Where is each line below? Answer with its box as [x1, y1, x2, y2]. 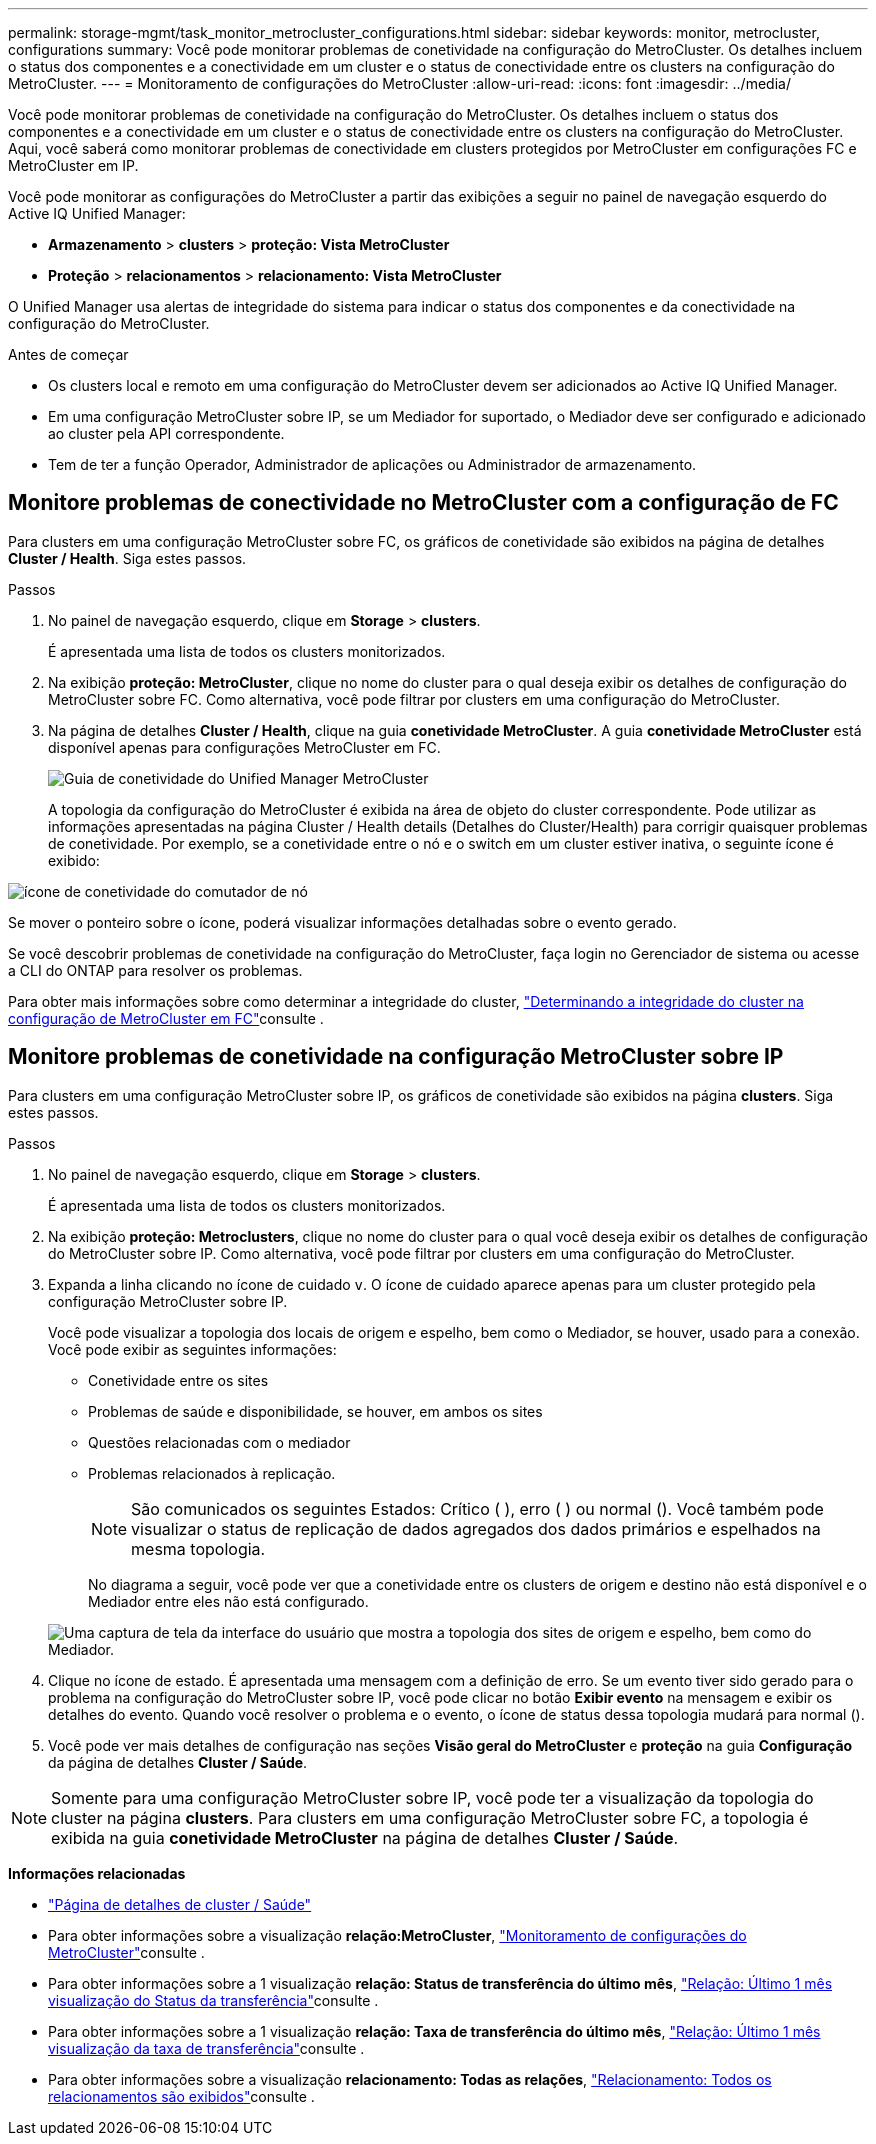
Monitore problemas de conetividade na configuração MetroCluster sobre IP [8, 1044, 784, 1070]
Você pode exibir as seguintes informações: [48, 1340, 337, 1358]
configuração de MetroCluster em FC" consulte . [8, 1009, 324, 1027]
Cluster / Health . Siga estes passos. [8, 549, 247, 567]
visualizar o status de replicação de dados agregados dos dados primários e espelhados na [131, 1518, 821, 1539]
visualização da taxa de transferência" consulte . [48, 2039, 365, 2057]
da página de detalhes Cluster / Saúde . [48, 1753, 308, 1771]
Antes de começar [8, 346, 129, 363]
